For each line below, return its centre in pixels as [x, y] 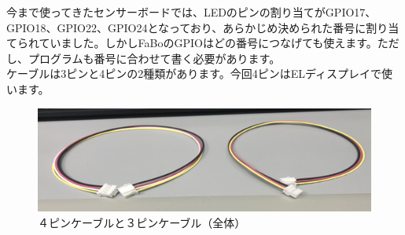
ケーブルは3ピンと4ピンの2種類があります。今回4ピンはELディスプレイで [194, 73]
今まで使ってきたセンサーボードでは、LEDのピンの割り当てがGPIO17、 [191, 12]
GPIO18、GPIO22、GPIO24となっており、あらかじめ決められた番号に [186, 27]
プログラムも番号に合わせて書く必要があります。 [154, 58]
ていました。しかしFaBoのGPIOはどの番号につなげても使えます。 [208, 43]
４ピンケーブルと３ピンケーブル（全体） [142, 222]
